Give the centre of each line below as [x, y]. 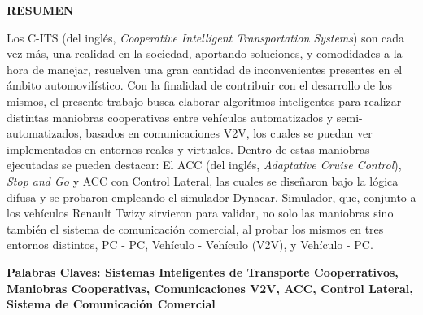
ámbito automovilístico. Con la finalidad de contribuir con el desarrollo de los [200, 85]
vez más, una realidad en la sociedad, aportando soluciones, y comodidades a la [205, 53]
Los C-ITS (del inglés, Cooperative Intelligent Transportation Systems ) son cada [206, 37]
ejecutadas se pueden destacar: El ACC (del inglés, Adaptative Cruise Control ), [204, 165]
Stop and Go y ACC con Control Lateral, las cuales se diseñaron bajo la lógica [203, 180]
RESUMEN [40, 10]
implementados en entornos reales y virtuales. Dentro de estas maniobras [188, 149]
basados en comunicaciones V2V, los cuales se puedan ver [229, 133]
